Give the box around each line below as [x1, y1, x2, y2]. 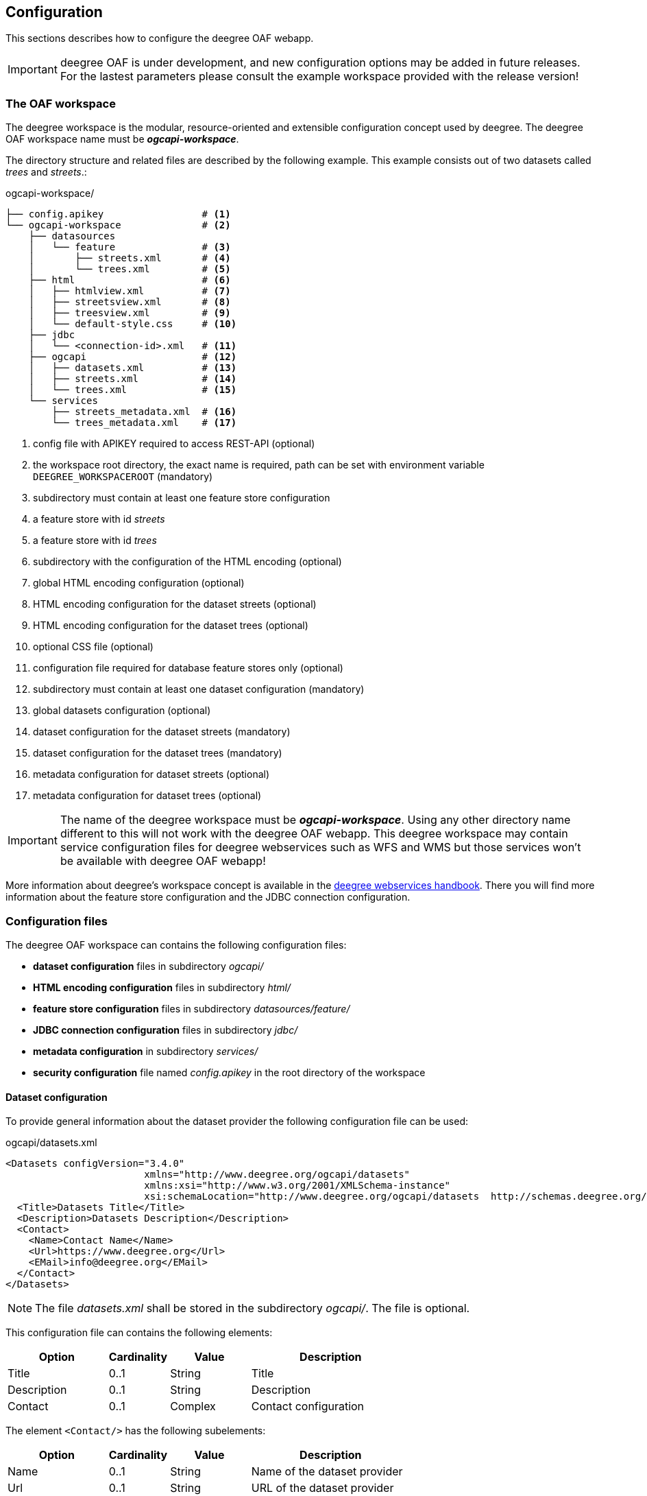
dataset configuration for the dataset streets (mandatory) [33, 726, 291, 738]
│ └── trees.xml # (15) [28, 384, 237, 396]
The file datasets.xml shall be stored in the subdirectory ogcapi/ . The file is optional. [35, 1301, 470, 1316]
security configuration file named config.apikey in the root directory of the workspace [33, 1066, 426, 1078]
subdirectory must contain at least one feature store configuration [33, 492, 330, 504]
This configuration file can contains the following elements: [5, 1327, 273, 1339]
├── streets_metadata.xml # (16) [51, 406, 237, 418]
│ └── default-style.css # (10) [28, 318, 237, 330]
